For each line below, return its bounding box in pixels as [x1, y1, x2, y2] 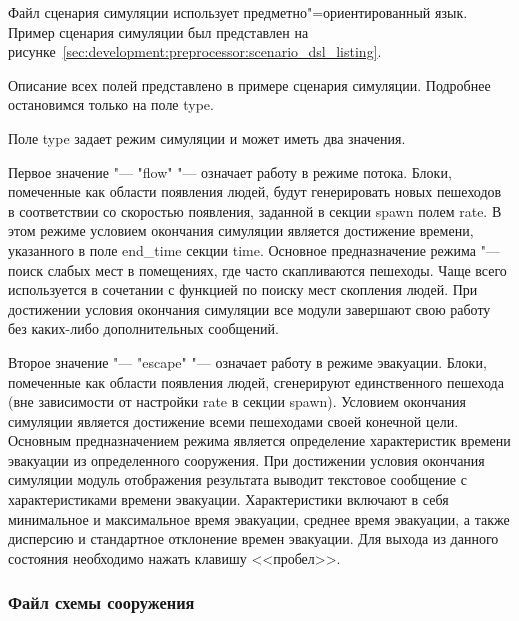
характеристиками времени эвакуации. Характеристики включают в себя [8, 489, 449, 510]
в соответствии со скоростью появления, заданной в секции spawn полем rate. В [8, 200, 502, 221]
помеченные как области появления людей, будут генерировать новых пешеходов [8, 181, 502, 202]
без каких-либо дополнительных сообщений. [8, 318, 279, 339]
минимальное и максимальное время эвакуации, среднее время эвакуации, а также [8, 508, 510, 529]
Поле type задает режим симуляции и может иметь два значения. [8, 127, 406, 148]
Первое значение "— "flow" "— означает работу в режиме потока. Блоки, [8, 161, 452, 182]
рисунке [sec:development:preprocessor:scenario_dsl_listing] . [8, 41, 382, 62]
